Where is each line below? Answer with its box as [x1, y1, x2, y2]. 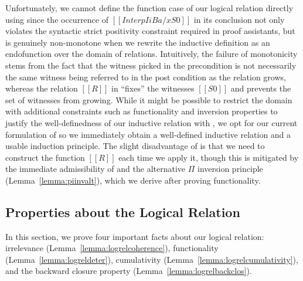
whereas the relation [5, 82, 78, 94]
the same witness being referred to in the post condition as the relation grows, [5, 70, 286, 83]
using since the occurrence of [5, 13, 108, 25]
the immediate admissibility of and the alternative [5, 162, 186, 175]
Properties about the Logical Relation [5, 202, 240, 221]
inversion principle [198, 162, 263, 175]
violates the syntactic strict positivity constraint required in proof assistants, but [5, 25, 295, 37]
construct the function [5, 151, 85, 163]
